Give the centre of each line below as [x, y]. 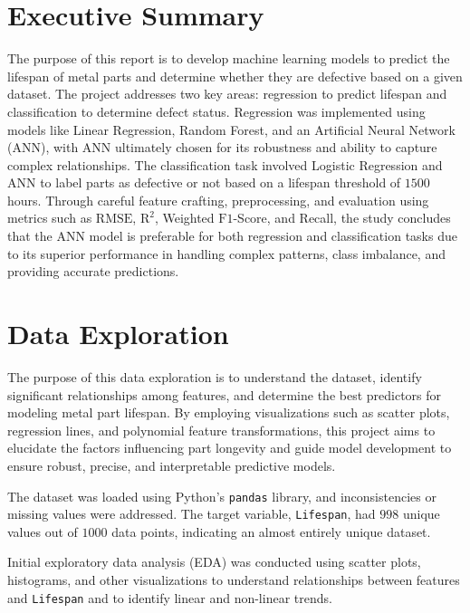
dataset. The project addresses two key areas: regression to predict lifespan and [227, 94]
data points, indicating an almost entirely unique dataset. [271, 531]
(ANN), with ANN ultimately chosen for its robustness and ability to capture [222, 147]
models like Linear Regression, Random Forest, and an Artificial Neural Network [231, 129]
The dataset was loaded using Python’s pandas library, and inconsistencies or [222, 496]
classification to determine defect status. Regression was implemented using [216, 111]
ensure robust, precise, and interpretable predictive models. [172, 465]
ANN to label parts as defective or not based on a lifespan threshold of [204, 182]
